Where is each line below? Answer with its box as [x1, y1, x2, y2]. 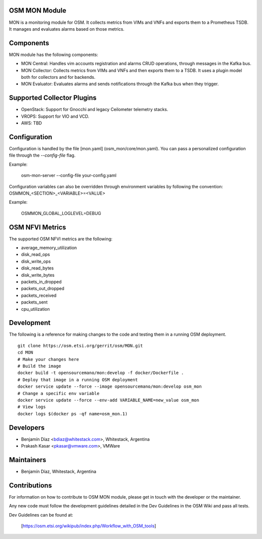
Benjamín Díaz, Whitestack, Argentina [21, 468, 97, 474]
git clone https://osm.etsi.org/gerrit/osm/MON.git [17, 343, 143, 348]
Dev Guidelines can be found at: [9, 512, 73, 518]
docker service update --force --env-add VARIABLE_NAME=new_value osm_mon [17, 397, 199, 403]
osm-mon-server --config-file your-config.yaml [21, 173, 116, 179]
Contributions [9, 481, 52, 489]
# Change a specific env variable [17, 391, 99, 396]
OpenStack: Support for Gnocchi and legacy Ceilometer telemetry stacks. [21, 107, 168, 112]
